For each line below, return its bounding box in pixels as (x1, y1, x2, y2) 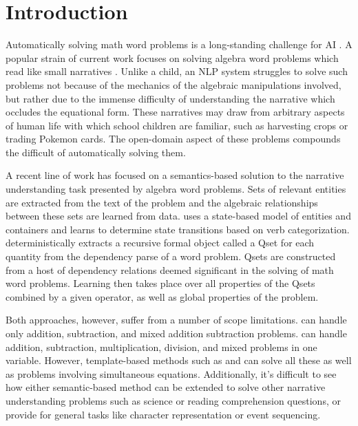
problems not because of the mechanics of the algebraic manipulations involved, (6, 77, 341, 92)
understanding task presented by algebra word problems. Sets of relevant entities (6, 182, 346, 196)
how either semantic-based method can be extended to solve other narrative (6, 380, 326, 394)
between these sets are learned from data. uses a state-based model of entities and (6, 209, 351, 223)
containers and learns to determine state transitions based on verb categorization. (6, 222, 350, 236)
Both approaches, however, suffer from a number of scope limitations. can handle (6, 312, 347, 327)
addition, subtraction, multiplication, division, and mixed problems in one (6, 339, 317, 354)
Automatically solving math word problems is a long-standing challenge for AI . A (6, 37, 352, 52)
